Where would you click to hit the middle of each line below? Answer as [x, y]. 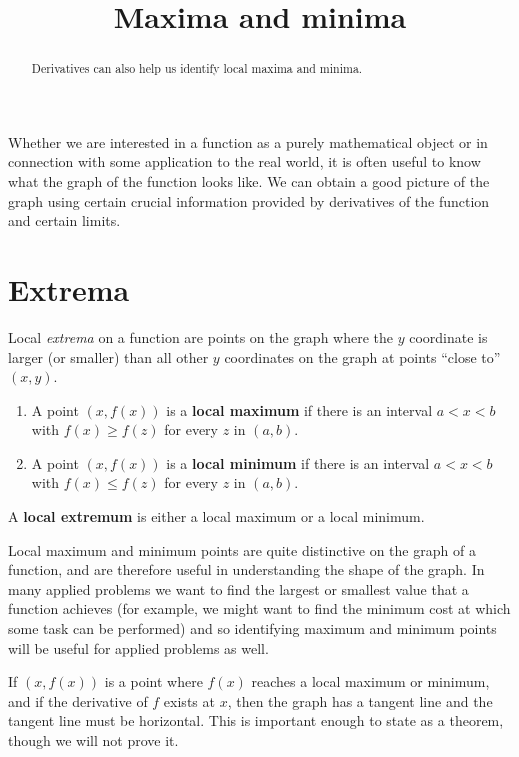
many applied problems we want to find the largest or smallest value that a [238, 588]
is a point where [153, 681]
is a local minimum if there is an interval [298, 462]
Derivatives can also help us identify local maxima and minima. [197, 68]
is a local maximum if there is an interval [299, 409]
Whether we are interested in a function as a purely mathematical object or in [248, 141]
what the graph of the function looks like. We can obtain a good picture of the [249, 181]
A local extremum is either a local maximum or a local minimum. [216, 516]
